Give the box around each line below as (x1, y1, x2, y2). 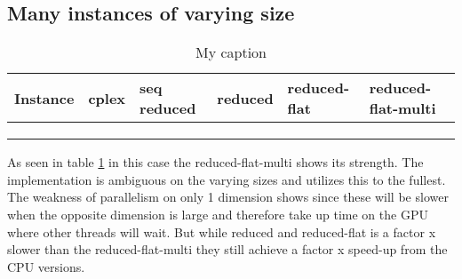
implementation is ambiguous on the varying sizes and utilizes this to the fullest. (7, 170, 446, 188)
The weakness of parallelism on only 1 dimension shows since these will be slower (7, 187, 449, 206)
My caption (195, 42, 267, 63)
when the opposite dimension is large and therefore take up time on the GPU (7, 204, 428, 223)
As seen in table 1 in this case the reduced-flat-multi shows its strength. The (7, 153, 424, 171)
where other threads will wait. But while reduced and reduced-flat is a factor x (7, 222, 436, 241)
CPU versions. (7, 257, 85, 275)
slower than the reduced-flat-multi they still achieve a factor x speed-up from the (7, 240, 448, 259)
